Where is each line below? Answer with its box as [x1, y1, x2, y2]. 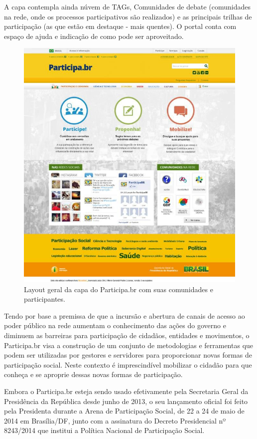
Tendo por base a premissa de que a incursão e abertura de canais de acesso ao [4, 310, 245, 321]
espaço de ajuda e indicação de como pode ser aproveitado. [4, 30, 184, 41]
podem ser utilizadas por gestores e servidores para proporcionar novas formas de [4, 350, 252, 360]
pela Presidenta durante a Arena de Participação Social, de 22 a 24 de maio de [4, 406, 245, 416]
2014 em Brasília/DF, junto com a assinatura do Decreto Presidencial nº [4, 415, 226, 426]
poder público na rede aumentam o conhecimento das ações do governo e [4, 320, 226, 331]
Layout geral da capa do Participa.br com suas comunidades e [24, 284, 213, 294]
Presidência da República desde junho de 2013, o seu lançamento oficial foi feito [4, 396, 248, 406]
